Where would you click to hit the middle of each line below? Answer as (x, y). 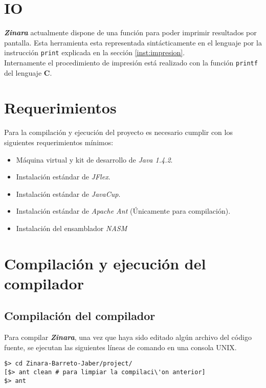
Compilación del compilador (80, 316)
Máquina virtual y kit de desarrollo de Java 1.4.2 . (94, 159)
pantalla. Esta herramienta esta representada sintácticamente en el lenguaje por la (133, 42)
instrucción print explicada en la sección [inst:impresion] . (95, 52)
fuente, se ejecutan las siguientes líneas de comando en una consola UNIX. (120, 347)
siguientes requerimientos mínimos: (59, 142)
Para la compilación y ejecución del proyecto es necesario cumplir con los (118, 132)
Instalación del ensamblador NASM (72, 228)
